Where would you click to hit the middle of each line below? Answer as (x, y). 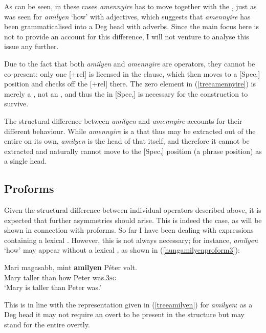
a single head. (26, 161)
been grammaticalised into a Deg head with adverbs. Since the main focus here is (131, 26)
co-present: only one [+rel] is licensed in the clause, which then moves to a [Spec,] (132, 73)
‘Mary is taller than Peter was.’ (53, 287)
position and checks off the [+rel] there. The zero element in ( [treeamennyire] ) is (130, 84)
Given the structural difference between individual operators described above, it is (133, 210)
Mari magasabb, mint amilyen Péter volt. (71, 267)
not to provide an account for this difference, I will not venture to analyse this (127, 36)
